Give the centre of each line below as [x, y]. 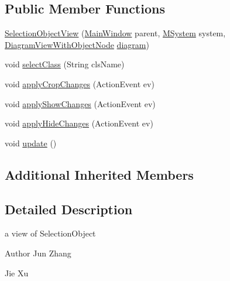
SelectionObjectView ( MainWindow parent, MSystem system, [115, 33]
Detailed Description [69, 209]
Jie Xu [17, 273]
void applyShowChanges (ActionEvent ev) [80, 103]
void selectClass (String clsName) [65, 64]
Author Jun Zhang [38, 253]
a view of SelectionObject [50, 233]
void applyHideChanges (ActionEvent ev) [79, 123]
